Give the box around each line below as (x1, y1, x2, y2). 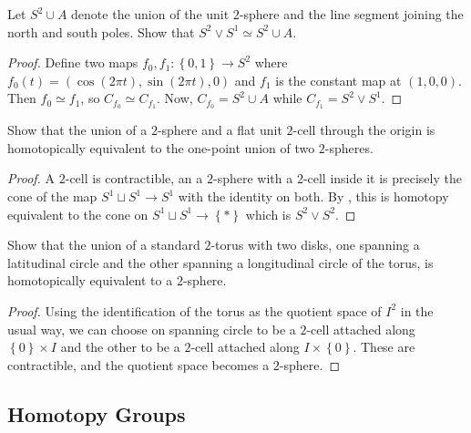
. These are (353, 337, 415, 356)
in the (400, 301, 434, 320)
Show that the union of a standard (7, 235, 200, 254)
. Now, (157, 88, 193, 108)
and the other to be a (60, 337, 180, 356)
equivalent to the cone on (7, 204, 148, 223)
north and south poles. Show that (7, 22, 195, 41)
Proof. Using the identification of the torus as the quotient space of (7, 301, 382, 320)
